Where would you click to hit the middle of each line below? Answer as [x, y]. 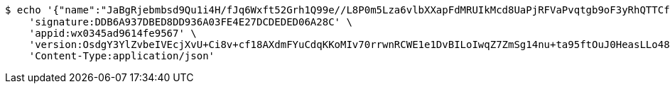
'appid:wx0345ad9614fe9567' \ [113, 33]
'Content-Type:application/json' [122, 56]
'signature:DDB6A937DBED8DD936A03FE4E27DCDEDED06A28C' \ [190, 22]
